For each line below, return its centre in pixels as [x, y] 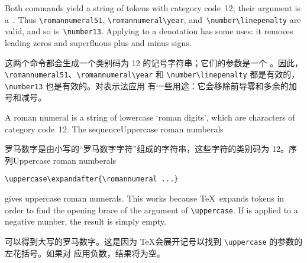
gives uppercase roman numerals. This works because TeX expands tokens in [145, 198]
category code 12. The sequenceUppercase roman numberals [114, 129]
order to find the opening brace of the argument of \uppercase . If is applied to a [151, 210]
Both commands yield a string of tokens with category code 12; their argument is [153, 8]
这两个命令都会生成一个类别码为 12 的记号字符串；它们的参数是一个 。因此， [154, 62]
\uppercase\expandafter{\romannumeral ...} [92, 179]
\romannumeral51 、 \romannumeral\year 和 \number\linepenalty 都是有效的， [152, 74]
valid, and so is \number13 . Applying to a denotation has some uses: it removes [149, 31]
